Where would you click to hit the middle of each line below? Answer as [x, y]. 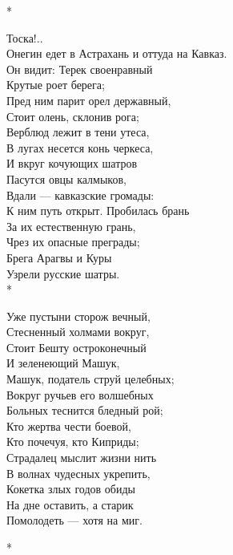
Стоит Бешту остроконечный [76, 347]
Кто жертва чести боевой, [69, 425]
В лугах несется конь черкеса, [80, 147]
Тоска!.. [25, 37]
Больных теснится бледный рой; [85, 410]
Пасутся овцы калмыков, [66, 178]
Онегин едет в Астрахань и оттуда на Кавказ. [117, 53]
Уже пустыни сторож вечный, [78, 316]
